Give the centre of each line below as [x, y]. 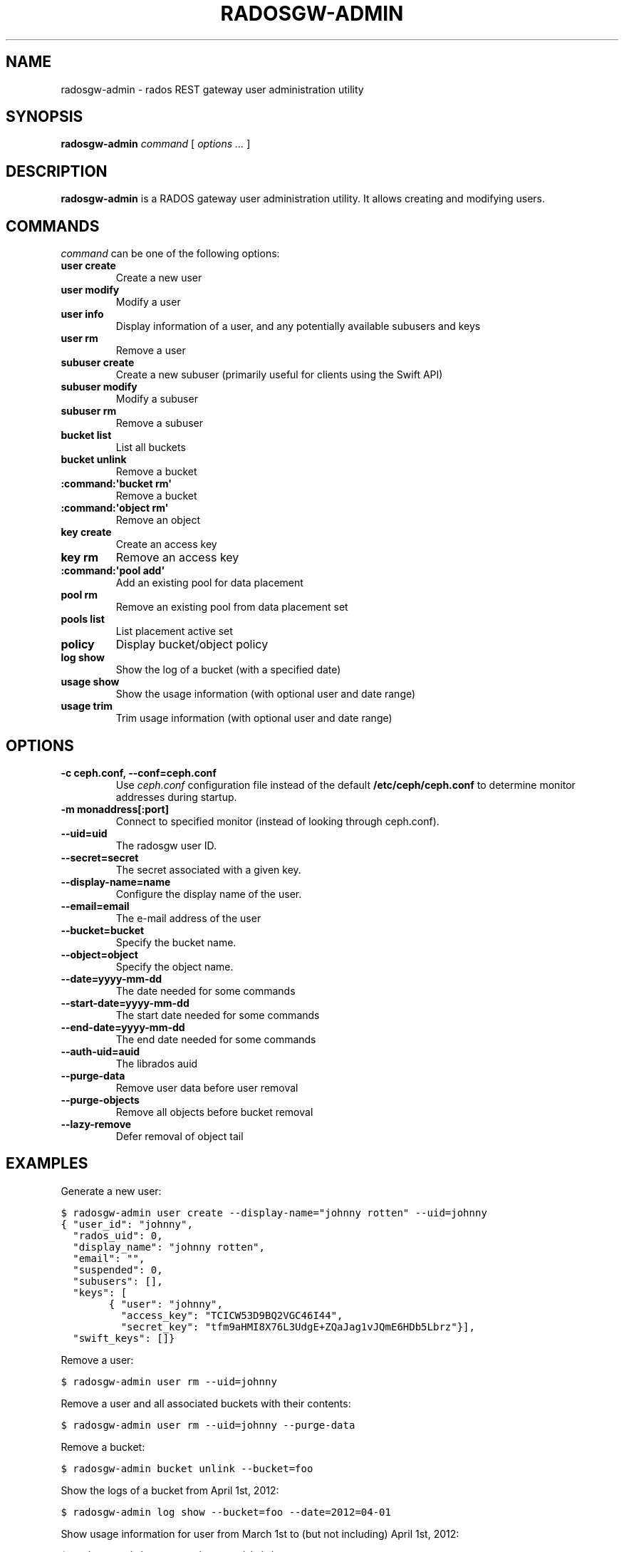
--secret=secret [100, 857]
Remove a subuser [159, 423]
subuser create [98, 363]
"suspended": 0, [118, 1269]
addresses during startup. [176, 797]
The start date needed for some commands [218, 1015]
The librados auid [157, 1063]
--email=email [95, 906]
